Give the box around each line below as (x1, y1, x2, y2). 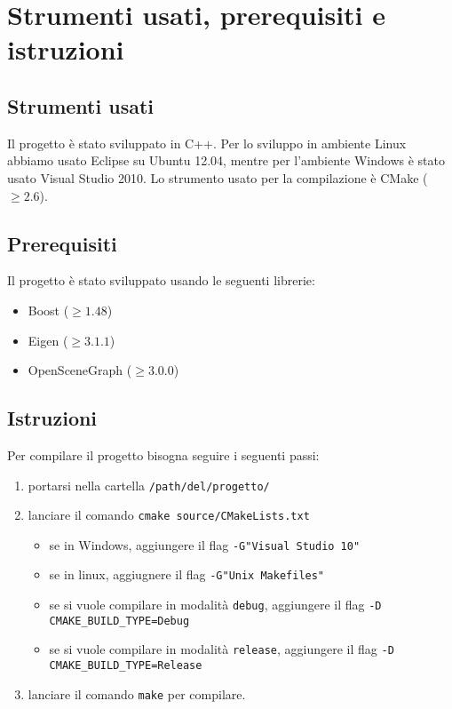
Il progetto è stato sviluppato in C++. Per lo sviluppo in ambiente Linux (7, 133, 407, 152)
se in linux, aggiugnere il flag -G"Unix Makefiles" (49, 565, 325, 584)
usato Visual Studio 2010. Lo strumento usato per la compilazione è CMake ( (7, 168, 428, 187)
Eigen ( (28, 331, 68, 349)
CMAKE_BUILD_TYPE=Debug (49, 614, 190, 627)
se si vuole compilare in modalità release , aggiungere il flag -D (49, 640, 394, 658)
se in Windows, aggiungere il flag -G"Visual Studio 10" (49, 535, 361, 554)
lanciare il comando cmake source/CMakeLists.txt (28, 506, 310, 524)
